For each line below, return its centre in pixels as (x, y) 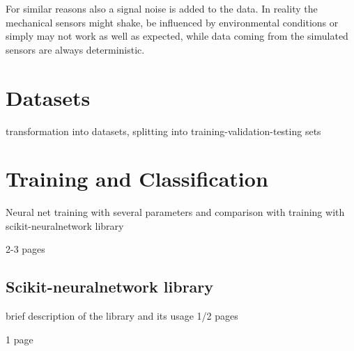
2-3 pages (25, 249)
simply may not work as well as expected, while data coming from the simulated (177, 36)
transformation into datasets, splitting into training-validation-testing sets (163, 131)
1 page (20, 339)
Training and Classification (137, 179)
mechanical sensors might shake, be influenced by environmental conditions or (172, 22)
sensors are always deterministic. (75, 49)
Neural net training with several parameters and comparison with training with (175, 212)
